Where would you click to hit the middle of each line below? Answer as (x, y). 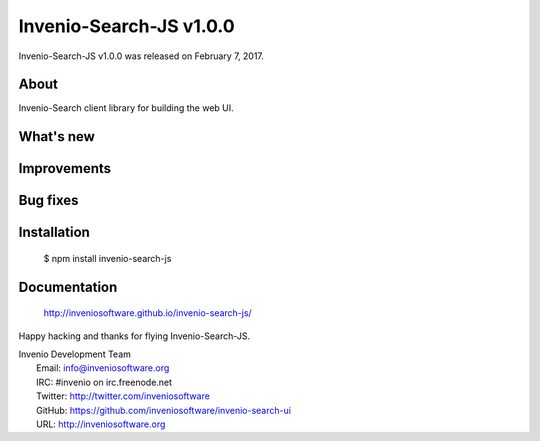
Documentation (68, 286)
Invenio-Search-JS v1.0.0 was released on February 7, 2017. (141, 56)
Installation (54, 232)
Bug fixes (48, 200)
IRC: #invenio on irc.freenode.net (104, 382)
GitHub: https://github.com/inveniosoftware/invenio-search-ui (164, 410)
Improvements (65, 168)
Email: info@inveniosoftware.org (103, 368)
